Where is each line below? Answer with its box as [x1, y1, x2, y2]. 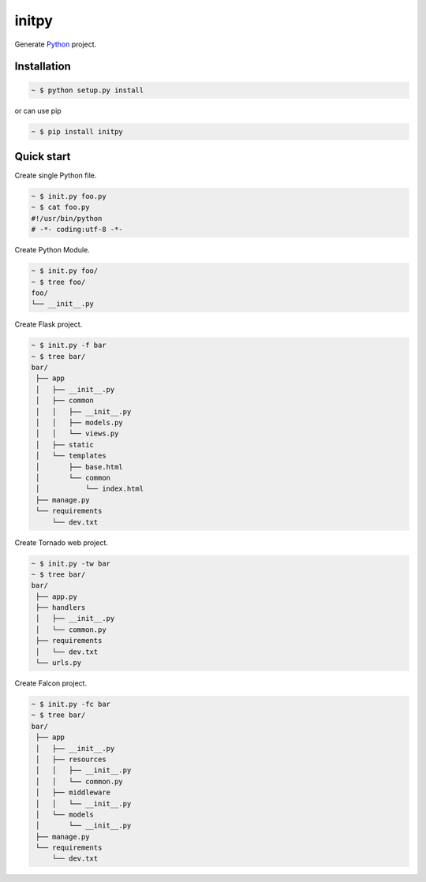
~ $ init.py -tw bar [31, 559, 110, 568]
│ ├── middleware [35, 788, 110, 797]
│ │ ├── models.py [35, 418, 124, 428]
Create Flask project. [14, 320, 83, 329]
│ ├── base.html [35, 462, 124, 471]
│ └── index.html [35, 484, 144, 493]
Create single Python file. [14, 170, 97, 181]
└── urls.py [35, 659, 82, 667]
